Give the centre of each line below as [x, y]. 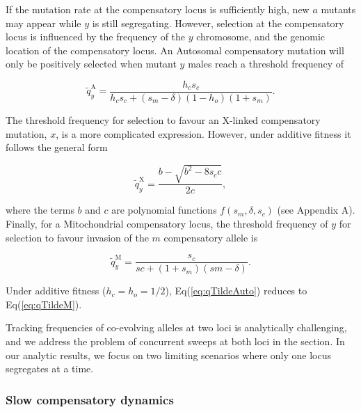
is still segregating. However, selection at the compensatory [218, 23]
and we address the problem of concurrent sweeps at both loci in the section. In [175, 341]
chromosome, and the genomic [261, 37]
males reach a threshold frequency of [266, 64]
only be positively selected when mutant [91, 64]
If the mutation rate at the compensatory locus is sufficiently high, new [158, 9]
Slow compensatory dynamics [90, 399]
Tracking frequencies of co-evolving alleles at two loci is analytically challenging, [176, 327]
